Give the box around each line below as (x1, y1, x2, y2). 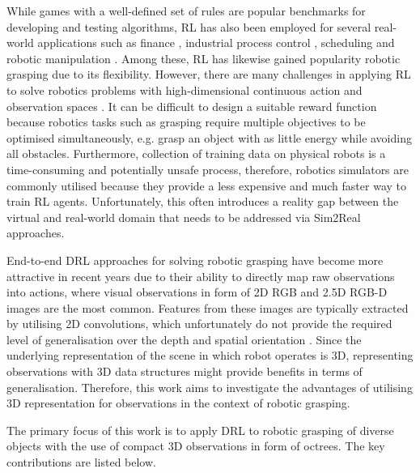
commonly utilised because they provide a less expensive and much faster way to (6, 177, 406, 194)
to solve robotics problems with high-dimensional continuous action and (6, 81, 363, 98)
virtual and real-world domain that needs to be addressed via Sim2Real (6, 208, 361, 225)
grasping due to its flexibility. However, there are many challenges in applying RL (6, 66, 411, 83)
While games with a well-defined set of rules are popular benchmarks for (6, 2, 366, 19)
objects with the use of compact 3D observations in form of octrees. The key (6, 437, 385, 454)
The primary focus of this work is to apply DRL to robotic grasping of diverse (6, 421, 394, 438)
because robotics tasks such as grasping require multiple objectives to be (6, 113, 366, 130)
